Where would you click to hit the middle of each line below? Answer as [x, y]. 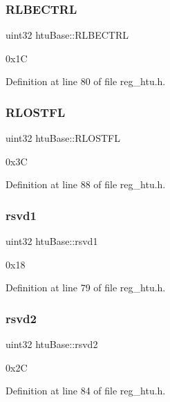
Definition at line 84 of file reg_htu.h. [86, 391]
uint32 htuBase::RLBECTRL [67, 35]
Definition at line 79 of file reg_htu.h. [86, 287]
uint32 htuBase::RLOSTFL [63, 138]
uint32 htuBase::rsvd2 [52, 344]
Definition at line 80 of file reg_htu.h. [86, 81]
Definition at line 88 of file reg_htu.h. [86, 184]
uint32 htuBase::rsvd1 [52, 241]
